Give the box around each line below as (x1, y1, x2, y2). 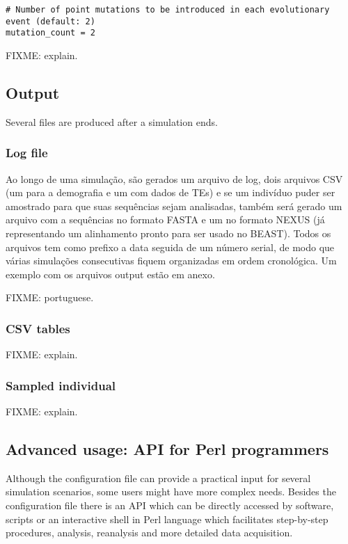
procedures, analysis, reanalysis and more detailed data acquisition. (6, 525, 293, 540)
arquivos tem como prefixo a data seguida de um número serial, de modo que (6, 239, 335, 254)
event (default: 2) (6, 16, 95, 26)
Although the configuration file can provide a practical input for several (6, 470, 311, 485)
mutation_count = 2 (6, 28, 95, 38)
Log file (6, 144, 48, 161)
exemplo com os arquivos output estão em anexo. (6, 266, 215, 281)
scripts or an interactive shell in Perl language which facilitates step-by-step (6, 511, 329, 526)
